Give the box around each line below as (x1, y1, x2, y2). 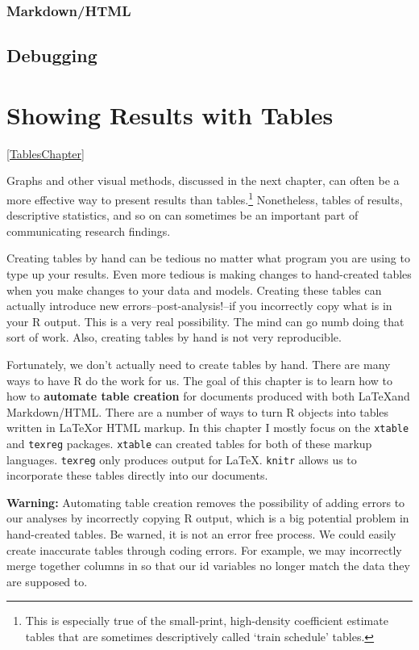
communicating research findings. (6, 222, 171, 239)
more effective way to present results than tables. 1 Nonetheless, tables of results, (6, 188, 403, 208)
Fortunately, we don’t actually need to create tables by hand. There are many (6, 355, 391, 372)
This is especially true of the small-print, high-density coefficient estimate (25, 612, 388, 629)
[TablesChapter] (6, 145, 85, 161)
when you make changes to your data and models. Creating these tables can (6, 281, 382, 298)
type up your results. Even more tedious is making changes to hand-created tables (6, 265, 412, 282)
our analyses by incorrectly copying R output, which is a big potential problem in (6, 510, 409, 526)
